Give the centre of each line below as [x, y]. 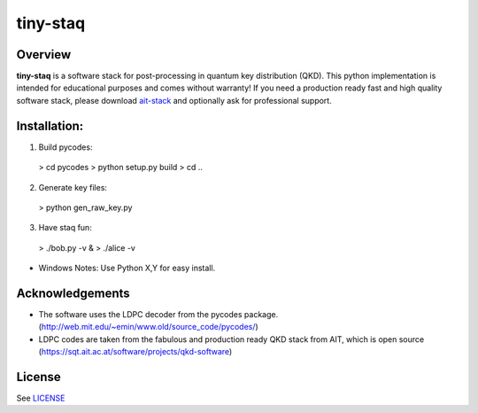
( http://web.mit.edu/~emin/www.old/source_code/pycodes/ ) [148, 327]
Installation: [50, 125]
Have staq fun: [65, 228]
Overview [44, 55]
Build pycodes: [66, 147]
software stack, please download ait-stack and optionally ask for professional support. [174, 100]
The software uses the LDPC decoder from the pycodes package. [158, 314]
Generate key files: [73, 187]
